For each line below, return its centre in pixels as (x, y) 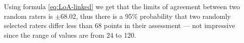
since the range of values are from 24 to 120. (70, 35)
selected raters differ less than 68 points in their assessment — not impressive (120, 25)
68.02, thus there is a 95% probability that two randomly (146, 16)
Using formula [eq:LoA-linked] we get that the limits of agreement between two (122, 6)
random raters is (28, 16)
